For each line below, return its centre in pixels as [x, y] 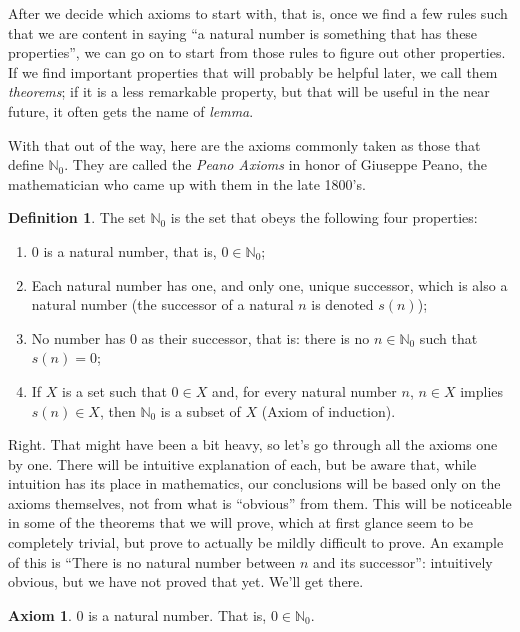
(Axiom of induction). [328, 410]
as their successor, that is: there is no [255, 337]
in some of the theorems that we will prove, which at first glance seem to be [241, 522]
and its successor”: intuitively [403, 561]
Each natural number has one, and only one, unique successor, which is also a [269, 284]
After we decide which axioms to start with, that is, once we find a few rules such [258, 13]
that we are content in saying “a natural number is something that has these [243, 32]
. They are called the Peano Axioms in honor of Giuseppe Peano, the [276, 164]
